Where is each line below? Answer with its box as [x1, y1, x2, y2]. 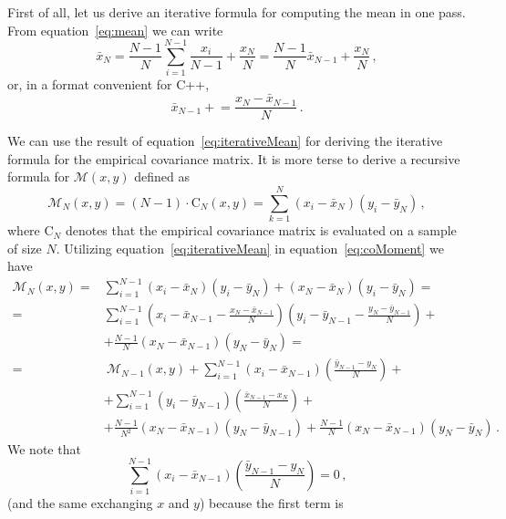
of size [7, 238, 42, 257]
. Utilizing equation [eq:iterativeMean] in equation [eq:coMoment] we [56, 238, 444, 257]
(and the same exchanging [7, 493, 153, 513]
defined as [134, 167, 190, 186]
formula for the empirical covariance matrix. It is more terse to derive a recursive [7, 149, 460, 168]
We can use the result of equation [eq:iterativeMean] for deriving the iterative [7, 131, 443, 151]
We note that [7, 439, 81, 458]
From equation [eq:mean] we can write [7, 20, 223, 39]
